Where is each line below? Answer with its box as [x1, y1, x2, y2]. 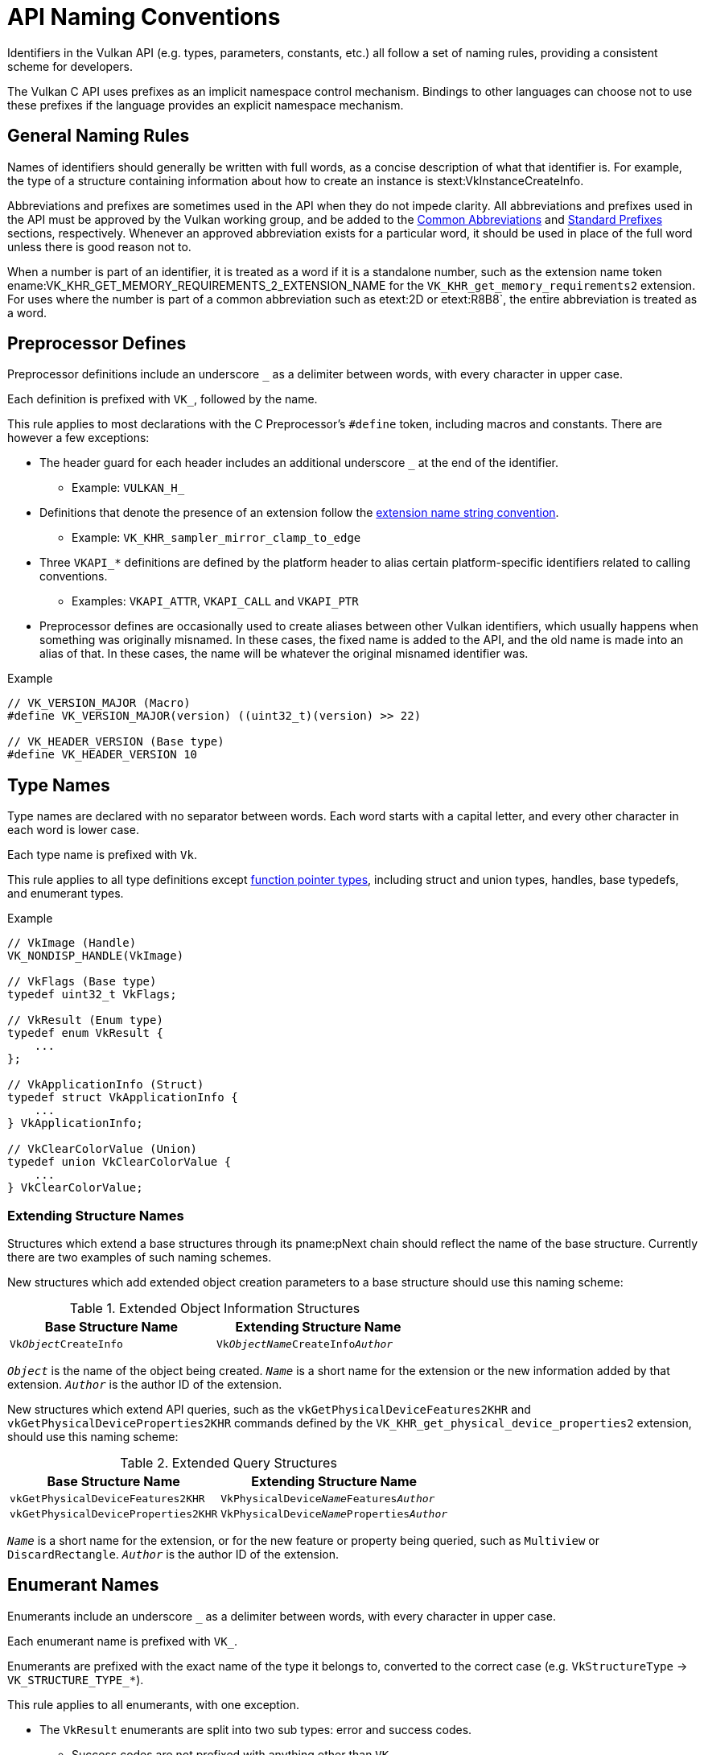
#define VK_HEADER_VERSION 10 [7, 748, 198, 762]
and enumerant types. [7, 886, 124, 901]
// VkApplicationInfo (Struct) [7, 1078, 204, 1092]
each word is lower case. [7, 823, 139, 837]
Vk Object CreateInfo [10, 1338, 123, 1351]
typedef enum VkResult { [7, 1026, 163, 1040]
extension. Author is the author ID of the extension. [7, 1377, 282, 1392]
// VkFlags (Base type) [7, 975, 157, 989]
